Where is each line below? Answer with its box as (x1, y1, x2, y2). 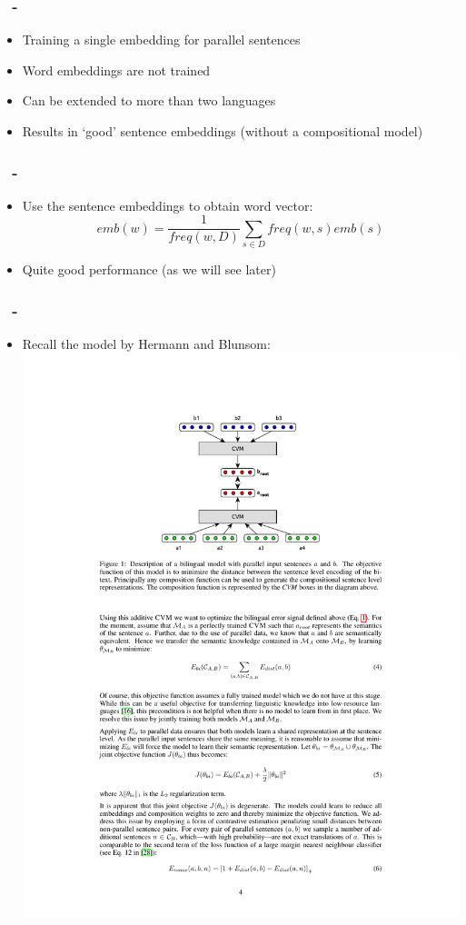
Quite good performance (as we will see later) (22, 260, 276, 279)
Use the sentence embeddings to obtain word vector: (22, 195, 313, 214)
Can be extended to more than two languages (22, 91, 276, 110)
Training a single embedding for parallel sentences (22, 30, 301, 49)
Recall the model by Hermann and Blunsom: (22, 334, 271, 353)
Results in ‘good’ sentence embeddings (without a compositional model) (22, 122, 423, 140)
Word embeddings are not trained (22, 60, 211, 79)
